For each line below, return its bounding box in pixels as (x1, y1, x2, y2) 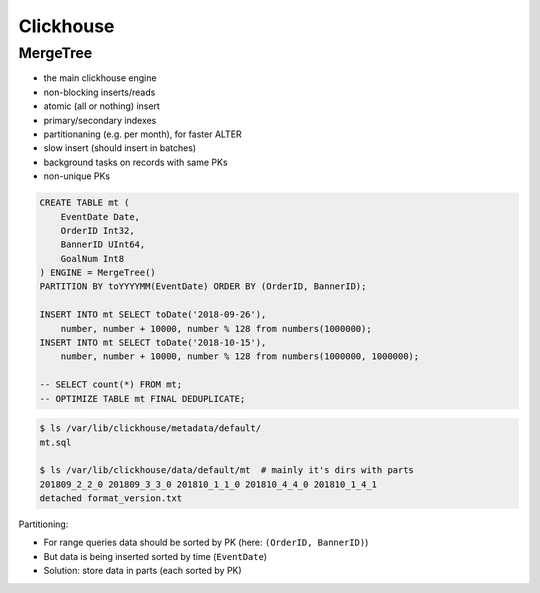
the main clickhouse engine (43, 72, 157, 84)
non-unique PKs (43, 170, 111, 182)
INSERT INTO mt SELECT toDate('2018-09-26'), (39, 309, 267, 320)
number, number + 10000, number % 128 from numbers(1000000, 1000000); (60, 351, 420, 362)
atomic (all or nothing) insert (43, 100, 160, 112)
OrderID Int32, (60, 225, 135, 236)
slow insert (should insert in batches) (43, 142, 197, 154)
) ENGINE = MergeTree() (39, 267, 157, 279)
